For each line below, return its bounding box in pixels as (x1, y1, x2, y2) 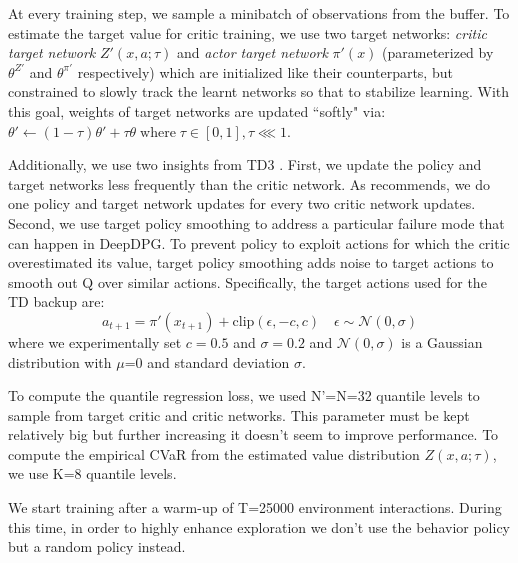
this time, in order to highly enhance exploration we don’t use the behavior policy (8, 516, 511, 537)
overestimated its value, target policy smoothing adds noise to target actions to (8, 252, 494, 273)
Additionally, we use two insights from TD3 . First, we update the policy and (8, 154, 482, 175)
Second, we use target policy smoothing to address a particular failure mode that (8, 212, 505, 233)
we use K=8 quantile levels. (8, 463, 177, 484)
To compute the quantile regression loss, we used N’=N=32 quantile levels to (8, 385, 480, 406)
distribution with (8, 351, 112, 372)
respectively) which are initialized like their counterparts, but (77, 61, 453, 82)
